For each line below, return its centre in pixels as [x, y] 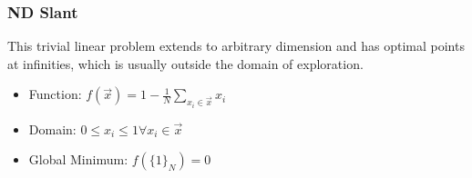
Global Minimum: [78, 159]
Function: [55, 94]
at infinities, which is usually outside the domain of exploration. [185, 63]
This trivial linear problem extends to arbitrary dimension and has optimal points [236, 46]
